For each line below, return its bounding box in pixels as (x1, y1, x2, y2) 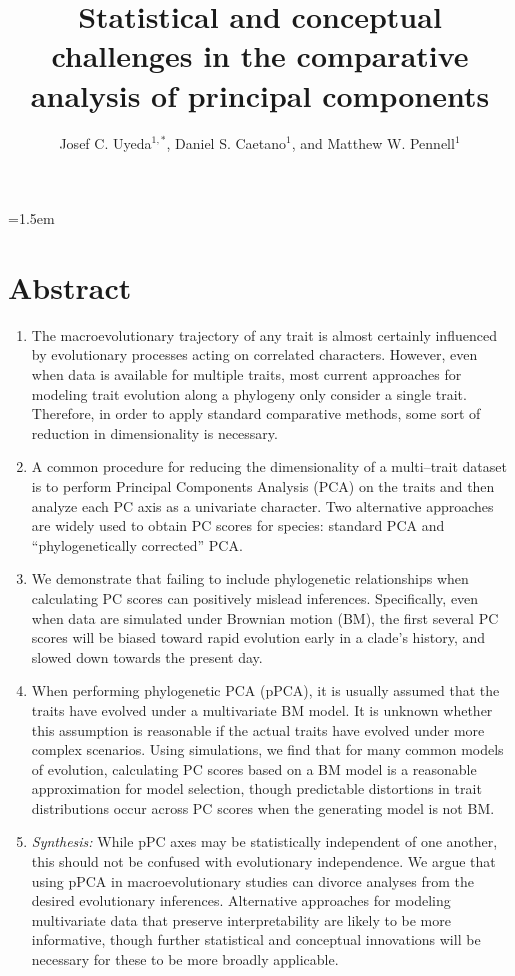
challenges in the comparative (51, 35, 469, 76)
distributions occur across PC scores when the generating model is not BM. (31, 797, 495, 818)
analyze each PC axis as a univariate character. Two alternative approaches (31, 495, 494, 516)
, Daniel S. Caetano (166, 132, 287, 153)
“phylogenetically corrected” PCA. (31, 534, 243, 555)
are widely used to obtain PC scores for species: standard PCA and (31, 515, 445, 536)
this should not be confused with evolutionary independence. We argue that (31, 851, 496, 872)
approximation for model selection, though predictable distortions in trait (31, 778, 482, 799)
